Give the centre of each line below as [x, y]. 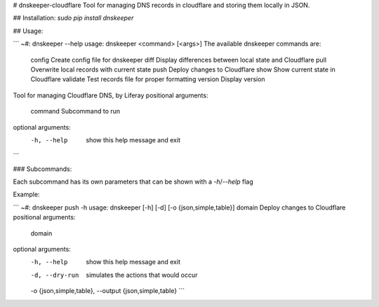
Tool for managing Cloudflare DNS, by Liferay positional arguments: [111, 95]
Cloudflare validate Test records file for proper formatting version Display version [148, 79]
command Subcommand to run [75, 111]
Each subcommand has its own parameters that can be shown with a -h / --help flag [133, 182]
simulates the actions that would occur [142, 275]
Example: [26, 195]
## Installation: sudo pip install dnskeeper [73, 18]
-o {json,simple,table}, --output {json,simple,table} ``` [108, 291]
